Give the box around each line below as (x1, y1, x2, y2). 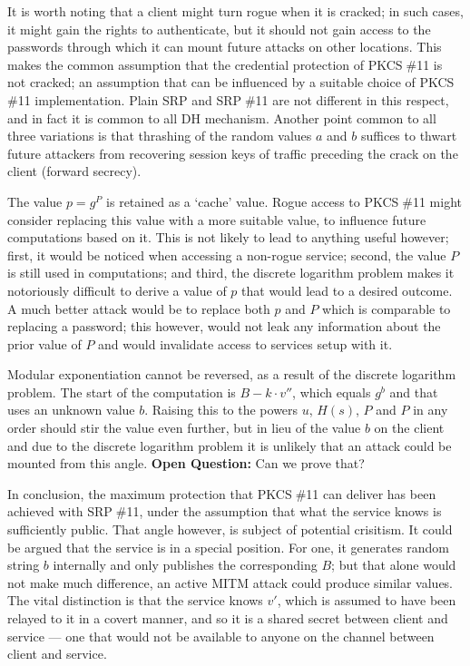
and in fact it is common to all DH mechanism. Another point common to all (7, 108, 436, 127)
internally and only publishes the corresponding (53, 555, 318, 574)
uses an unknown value (7, 400, 135, 419)
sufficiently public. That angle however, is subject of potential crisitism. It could (7, 520, 453, 539)
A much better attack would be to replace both (7, 299, 270, 318)
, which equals (292, 382, 371, 401)
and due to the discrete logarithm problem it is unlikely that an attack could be (7, 436, 452, 455)
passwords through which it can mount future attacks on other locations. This (7, 37, 442, 56)
